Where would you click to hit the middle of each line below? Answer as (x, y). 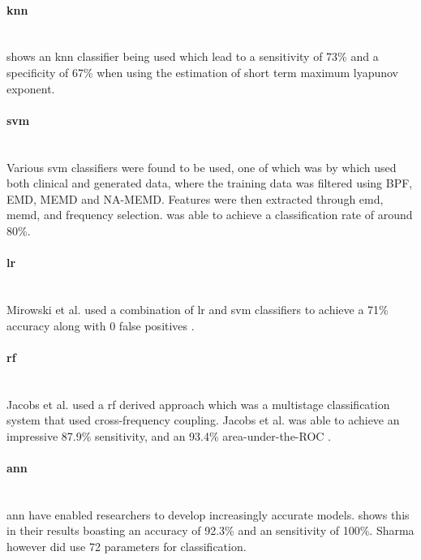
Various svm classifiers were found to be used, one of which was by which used (202, 167)
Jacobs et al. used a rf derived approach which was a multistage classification (198, 404)
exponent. (31, 88)
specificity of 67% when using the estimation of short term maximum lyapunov (202, 72)
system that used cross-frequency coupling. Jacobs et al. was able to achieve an (203, 420)
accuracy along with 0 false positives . (101, 325)
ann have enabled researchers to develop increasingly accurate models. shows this (208, 514)
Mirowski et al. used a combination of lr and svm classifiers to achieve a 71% (198, 309)
